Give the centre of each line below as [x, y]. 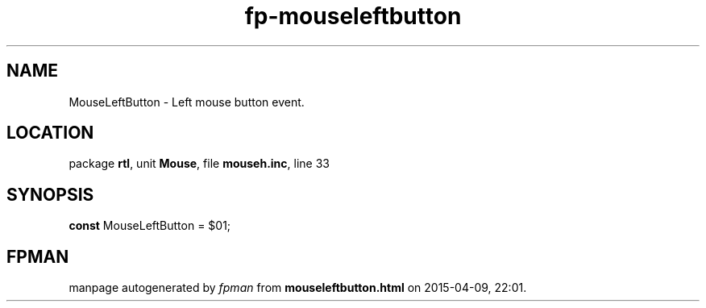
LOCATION [50, 133]
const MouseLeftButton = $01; [150, 226]
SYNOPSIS [50, 194]
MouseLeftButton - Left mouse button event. [187, 102]
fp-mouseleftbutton [353, 16]
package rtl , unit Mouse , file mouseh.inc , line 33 [199, 164]
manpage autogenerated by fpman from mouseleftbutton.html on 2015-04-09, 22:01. [298, 288]
